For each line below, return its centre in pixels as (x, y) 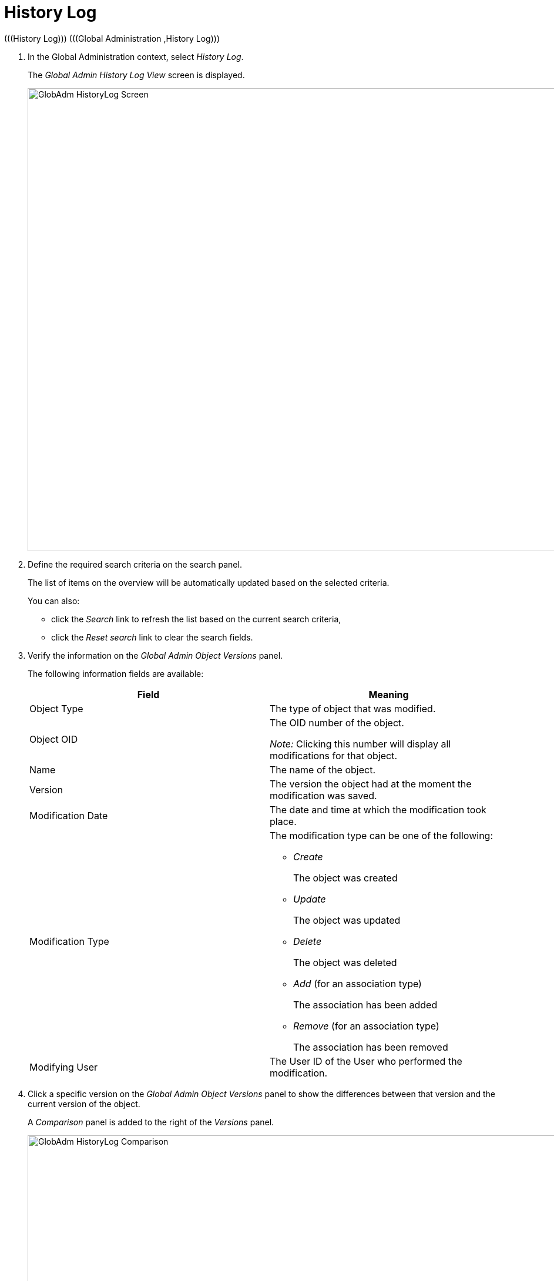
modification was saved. (323, 795)
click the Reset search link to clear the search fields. (152, 637)
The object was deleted (345, 962)
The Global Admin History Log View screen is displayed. (136, 75)
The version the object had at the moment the (371, 784)
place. (283, 821)
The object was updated (347, 920)
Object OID (54, 739)
